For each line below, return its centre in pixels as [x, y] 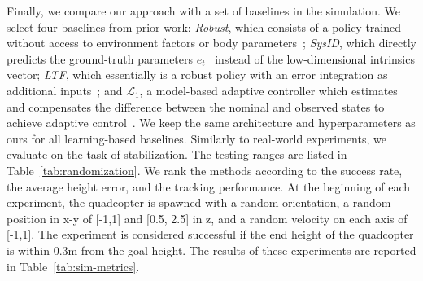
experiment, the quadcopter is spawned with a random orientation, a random [199, 202]
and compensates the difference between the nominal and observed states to [196, 106]
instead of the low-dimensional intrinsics [315, 58]
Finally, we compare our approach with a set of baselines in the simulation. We [204, 11]
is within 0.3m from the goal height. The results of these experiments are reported [211, 250]
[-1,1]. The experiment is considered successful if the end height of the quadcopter [210, 234]
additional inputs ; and [65, 90]
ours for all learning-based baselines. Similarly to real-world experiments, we [196, 138]
